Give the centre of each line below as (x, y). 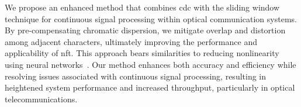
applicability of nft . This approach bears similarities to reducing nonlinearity (142, 53)
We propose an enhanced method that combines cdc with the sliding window (142, 7)
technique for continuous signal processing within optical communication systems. (151, 18)
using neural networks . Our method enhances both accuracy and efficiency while (150, 64)
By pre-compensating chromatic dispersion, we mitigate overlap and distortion (145, 30)
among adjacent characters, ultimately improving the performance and (131, 41)
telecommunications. (41, 99)
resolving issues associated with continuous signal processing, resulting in (136, 76)
